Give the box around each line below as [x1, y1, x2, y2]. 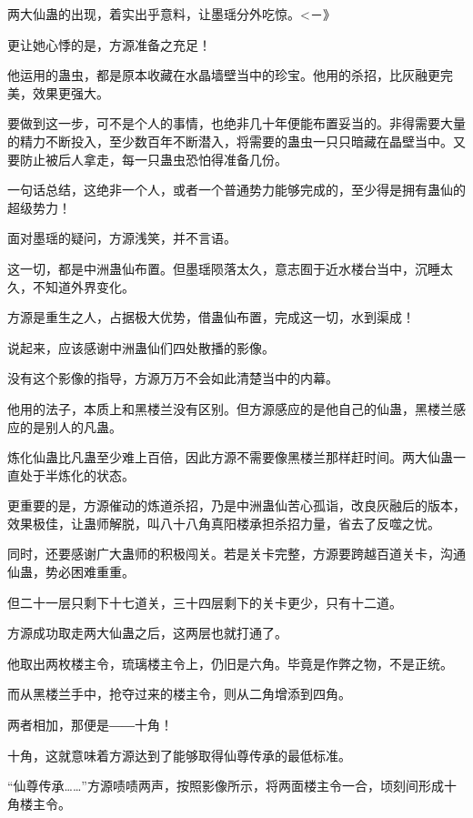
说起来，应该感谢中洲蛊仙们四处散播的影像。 [7, 338, 275, 357]
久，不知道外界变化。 [7, 277, 135, 296]
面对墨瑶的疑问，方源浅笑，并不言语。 [7, 228, 236, 247]
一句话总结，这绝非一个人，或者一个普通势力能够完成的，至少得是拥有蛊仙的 [7, 180, 466, 199]
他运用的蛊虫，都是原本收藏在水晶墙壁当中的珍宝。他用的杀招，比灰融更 [7, 66, 440, 85]
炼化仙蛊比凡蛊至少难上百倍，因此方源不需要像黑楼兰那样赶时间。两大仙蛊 [7, 448, 453, 467]
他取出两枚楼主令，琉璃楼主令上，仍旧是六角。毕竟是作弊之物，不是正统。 [7, 653, 453, 672]
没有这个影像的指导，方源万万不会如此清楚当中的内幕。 [7, 369, 338, 388]
